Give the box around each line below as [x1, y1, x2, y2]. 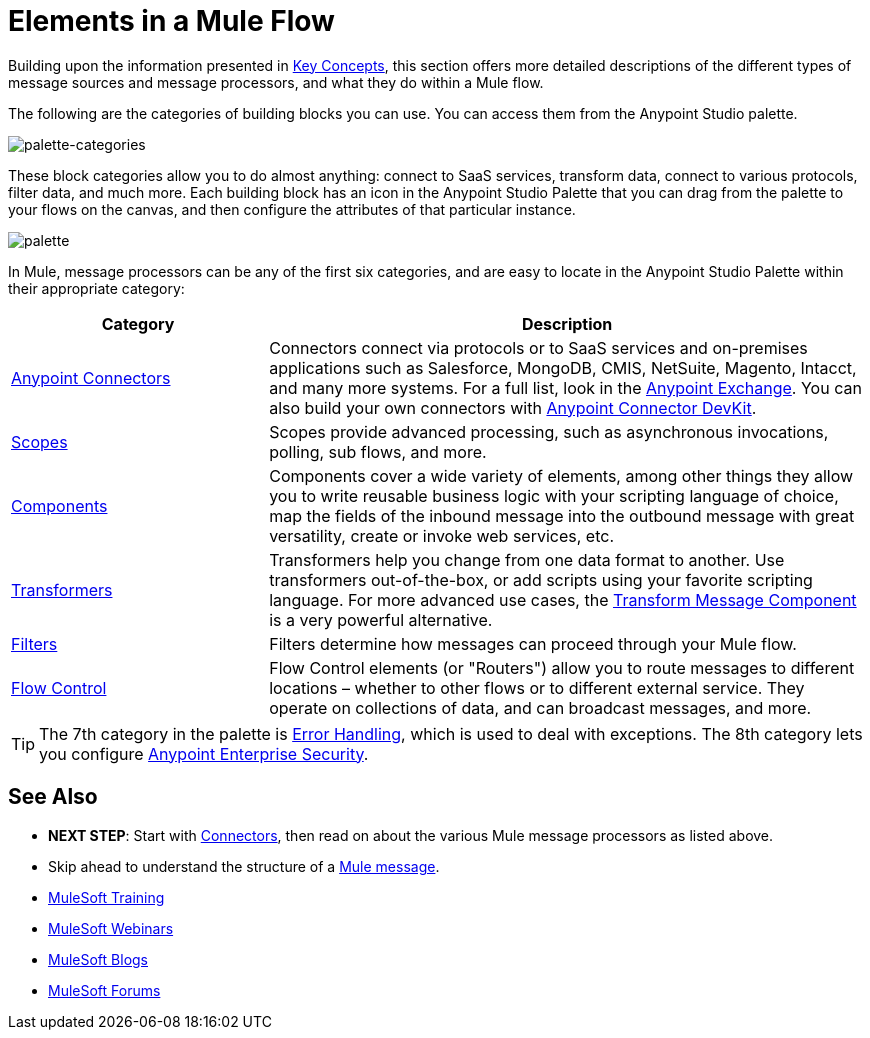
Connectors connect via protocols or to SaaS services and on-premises [269, 337, 808, 358]
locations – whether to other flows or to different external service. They [269, 677, 805, 698]
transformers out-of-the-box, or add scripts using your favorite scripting [269, 569, 813, 590]
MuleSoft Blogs [48, 950, 148, 968]
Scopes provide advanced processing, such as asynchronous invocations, [269, 421, 829, 442]
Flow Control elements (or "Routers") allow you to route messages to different [269, 657, 855, 678]
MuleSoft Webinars [48, 919, 174, 937]
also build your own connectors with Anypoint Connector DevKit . [269, 397, 757, 418]
